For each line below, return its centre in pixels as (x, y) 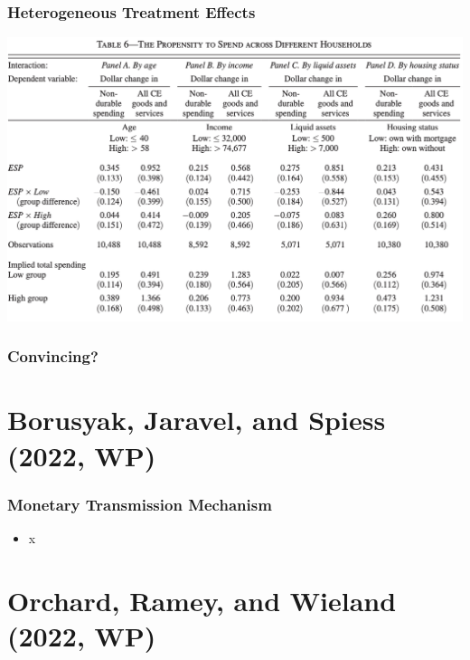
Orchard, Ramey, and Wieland (202, 600)
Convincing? (53, 356)
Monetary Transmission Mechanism (140, 504)
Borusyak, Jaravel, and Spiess (197, 420)
